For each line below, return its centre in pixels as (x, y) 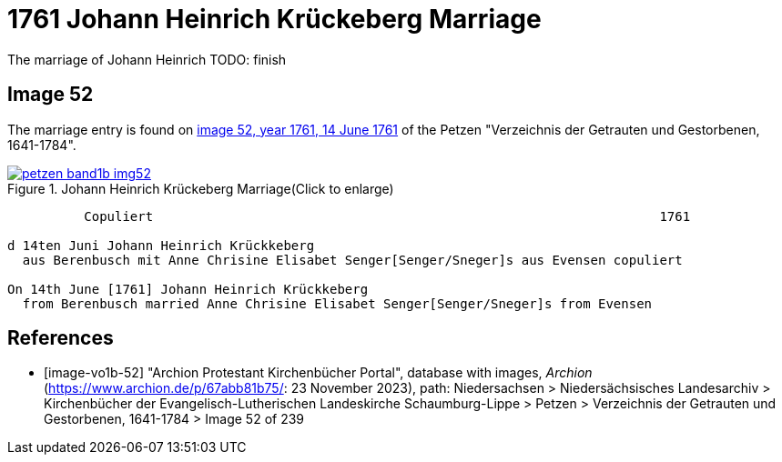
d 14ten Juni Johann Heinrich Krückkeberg (161, 245)
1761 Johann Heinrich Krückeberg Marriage (274, 19)
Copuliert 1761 (387, 216)
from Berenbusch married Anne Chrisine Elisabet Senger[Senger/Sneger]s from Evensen (337, 303)
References (61, 338)
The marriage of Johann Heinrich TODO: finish (147, 59)
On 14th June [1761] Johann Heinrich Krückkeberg (188, 289)
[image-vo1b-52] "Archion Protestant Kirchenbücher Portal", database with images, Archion (318, 373)
